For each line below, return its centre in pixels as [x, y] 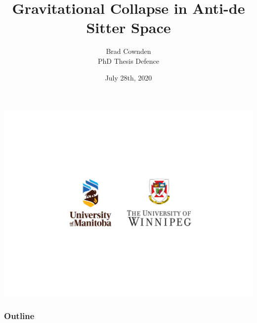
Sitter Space [128, 27]
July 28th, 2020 [128, 77]
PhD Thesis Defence [128, 61]
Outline [19, 316]
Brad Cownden [128, 51]
